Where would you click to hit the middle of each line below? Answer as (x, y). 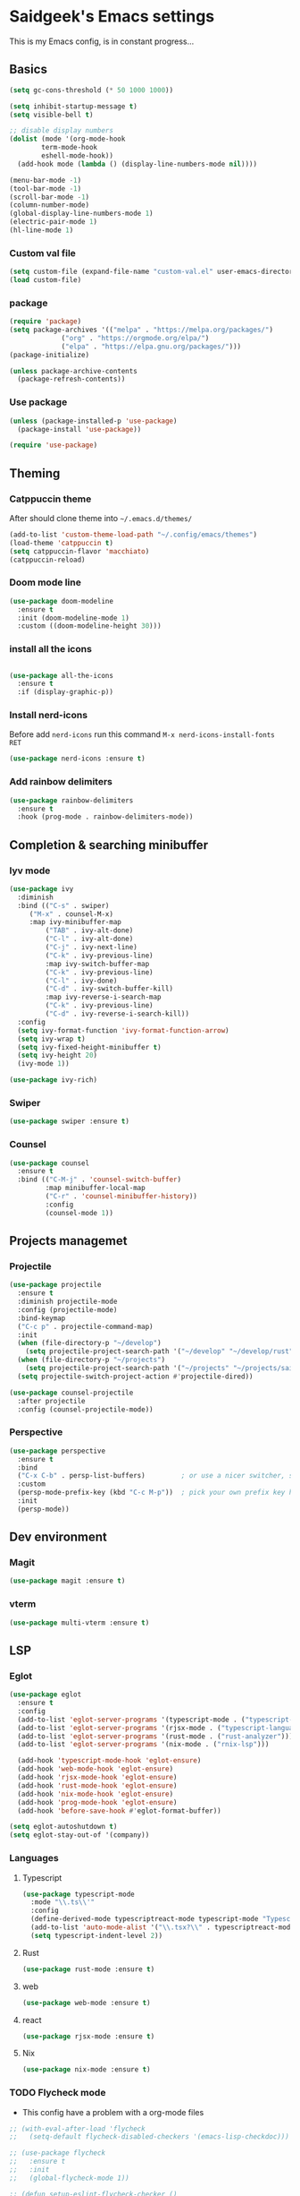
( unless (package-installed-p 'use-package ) (93, 421)
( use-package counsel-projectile (71, 1393)
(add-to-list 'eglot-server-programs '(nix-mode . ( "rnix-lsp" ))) (143, 1745)
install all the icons (50, 649)
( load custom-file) (46, 280)
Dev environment (58, 1537)
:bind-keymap (42, 1318)
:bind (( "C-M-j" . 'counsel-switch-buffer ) (99, 1179)
